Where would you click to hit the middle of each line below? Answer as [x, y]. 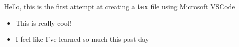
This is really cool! [43, 23]
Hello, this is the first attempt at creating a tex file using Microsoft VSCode [119, 6]
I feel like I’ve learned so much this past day [82, 39]
